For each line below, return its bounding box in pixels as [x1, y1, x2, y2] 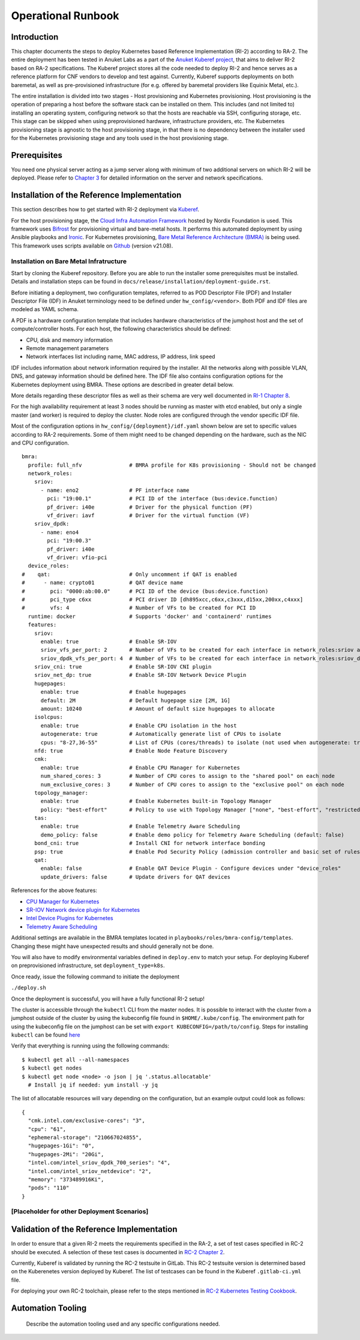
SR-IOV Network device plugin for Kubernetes [26, 906, 140, 913]
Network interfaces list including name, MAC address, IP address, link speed [26, 353, 215, 360]
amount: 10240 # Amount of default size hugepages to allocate [40, 706, 275, 712]
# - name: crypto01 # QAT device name [22, 580, 183, 586]
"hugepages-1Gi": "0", [28, 1142, 95, 1150]
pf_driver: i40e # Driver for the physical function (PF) [47, 503, 253, 511]
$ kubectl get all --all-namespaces [22, 1056, 130, 1063]
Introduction [11, 32, 59, 42]
